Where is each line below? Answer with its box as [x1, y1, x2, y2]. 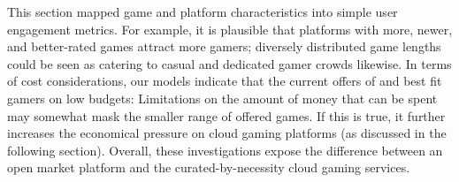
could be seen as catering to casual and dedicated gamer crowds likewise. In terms [7, 54, 452, 72]
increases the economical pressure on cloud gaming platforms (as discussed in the [7, 124, 447, 142]
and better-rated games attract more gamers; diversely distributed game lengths [7, 37, 441, 56]
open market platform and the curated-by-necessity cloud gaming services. [7, 158, 410, 177]
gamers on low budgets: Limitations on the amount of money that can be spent [7, 88, 438, 107]
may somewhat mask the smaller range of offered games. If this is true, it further [7, 106, 446, 125]
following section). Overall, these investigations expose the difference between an [7, 140, 443, 159]
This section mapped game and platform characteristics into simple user [7, 3, 398, 20]
